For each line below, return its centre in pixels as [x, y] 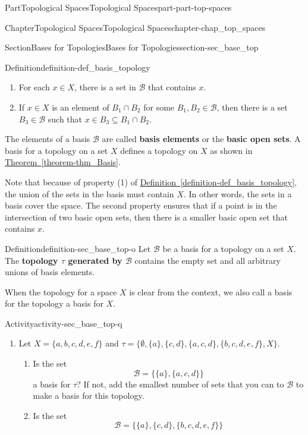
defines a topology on [159, 150]
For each [34, 87]
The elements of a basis [48, 139]
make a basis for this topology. [89, 395]
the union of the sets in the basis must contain [89, 193]
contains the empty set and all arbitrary [208, 260]
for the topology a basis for [54, 303]
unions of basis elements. [50, 272]
